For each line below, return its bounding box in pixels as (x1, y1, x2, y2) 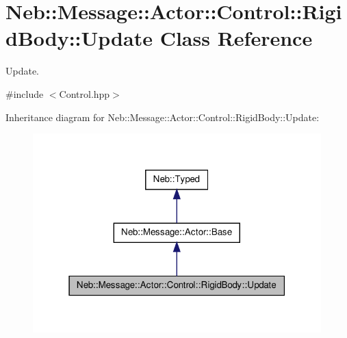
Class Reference (159, 24, 313, 52)
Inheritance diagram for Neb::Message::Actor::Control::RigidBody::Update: (5, 109, 320, 124)
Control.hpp (59, 86, 110, 101)
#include (5, 86, 44, 101)
